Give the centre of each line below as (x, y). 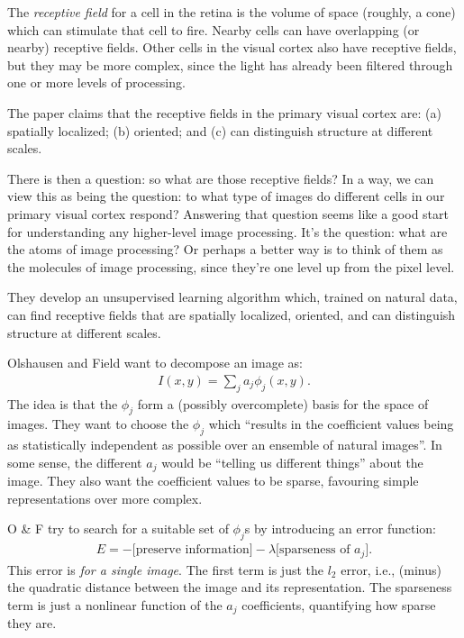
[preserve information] (192, 550)
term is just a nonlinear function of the (115, 604)
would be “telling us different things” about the (292, 462)
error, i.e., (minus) (391, 569)
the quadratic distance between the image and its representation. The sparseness (230, 587)
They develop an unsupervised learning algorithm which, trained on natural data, (232, 297)
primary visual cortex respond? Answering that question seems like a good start (228, 213)
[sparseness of (313, 550)
